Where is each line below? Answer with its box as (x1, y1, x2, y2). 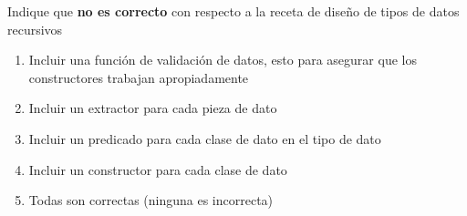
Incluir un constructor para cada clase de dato (28, 159, 287, 179)
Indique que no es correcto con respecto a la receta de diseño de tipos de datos (7, 2, 460, 20)
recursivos (7, 19, 63, 38)
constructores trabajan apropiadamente (28, 67, 249, 87)
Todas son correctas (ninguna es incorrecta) (28, 190, 274, 210)
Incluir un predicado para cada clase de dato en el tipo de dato (28, 129, 381, 148)
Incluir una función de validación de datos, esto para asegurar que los (28, 50, 417, 69)
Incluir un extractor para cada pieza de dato (28, 98, 277, 118)
